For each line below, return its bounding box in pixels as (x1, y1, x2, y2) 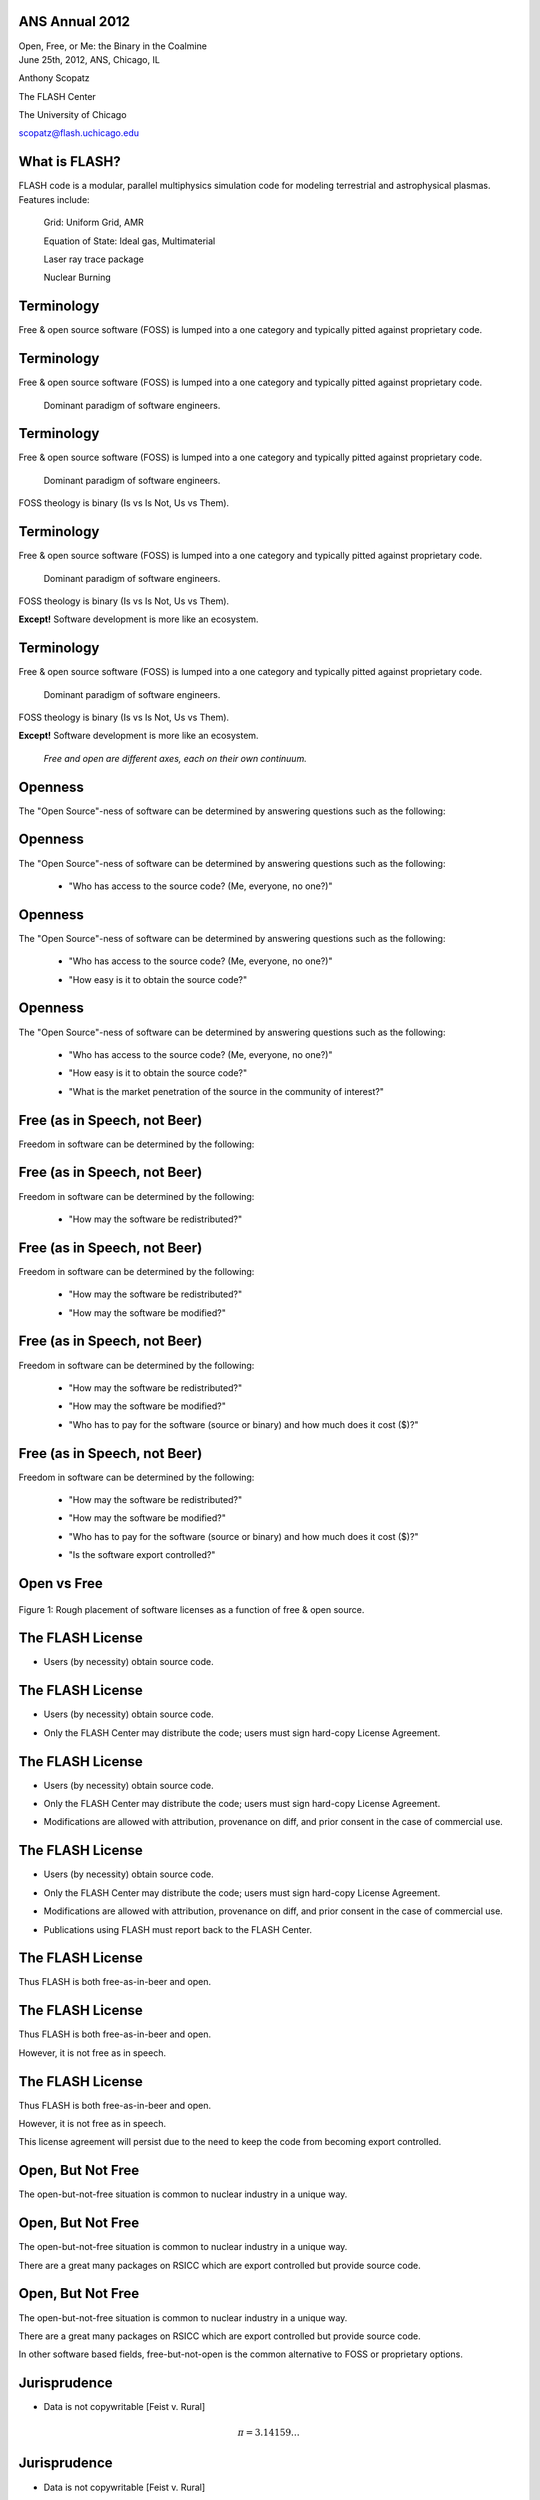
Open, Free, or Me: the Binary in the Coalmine (18, 40, 207, 52)
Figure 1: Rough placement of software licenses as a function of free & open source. (18, 1603, 365, 1615)
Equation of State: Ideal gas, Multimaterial (43, 235, 216, 247)
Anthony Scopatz (18, 72, 90, 84)
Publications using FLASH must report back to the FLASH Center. (43, 1923, 312, 1935)
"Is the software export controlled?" (68, 1549, 216, 1561)
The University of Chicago (18, 109, 127, 121)
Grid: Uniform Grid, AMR (43, 216, 144, 229)
